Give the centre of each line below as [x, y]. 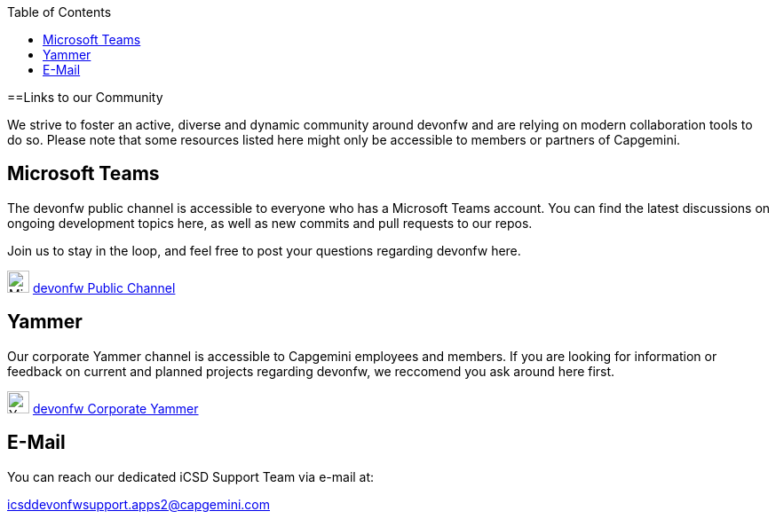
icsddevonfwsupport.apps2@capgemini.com [139, 504]
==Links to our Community [85, 97]
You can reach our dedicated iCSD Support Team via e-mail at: [191, 476]
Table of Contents [59, 12]
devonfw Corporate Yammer [115, 408]
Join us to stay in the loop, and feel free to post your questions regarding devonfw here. [264, 250]
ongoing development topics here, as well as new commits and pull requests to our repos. [270, 223]
